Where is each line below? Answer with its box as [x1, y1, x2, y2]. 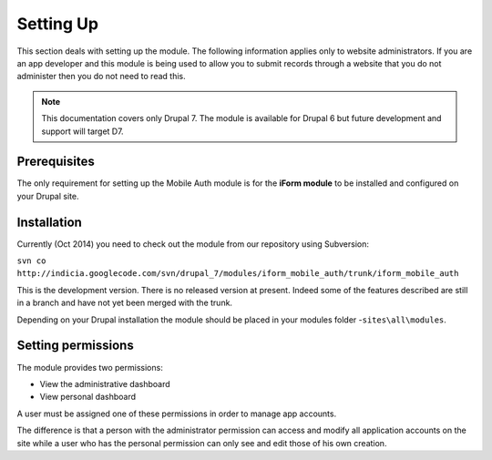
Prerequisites [16, 154, 95, 169]
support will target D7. [41, 126, 124, 137]
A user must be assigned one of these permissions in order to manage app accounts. [16, 408, 337, 419]
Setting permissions [16, 338, 134, 353]
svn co [16, 256, 46, 266]
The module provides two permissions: [16, 362, 163, 373]
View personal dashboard [39, 392, 137, 403]
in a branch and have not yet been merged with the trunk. [16, 297, 232, 309]
